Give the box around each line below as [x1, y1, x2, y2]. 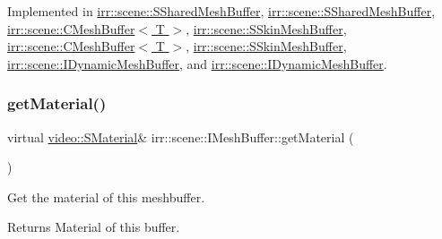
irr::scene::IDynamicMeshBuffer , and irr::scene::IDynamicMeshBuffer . [7, 54, 387, 73]
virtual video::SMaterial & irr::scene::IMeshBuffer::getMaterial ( [7, 127, 354, 146]
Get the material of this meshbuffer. [7, 187, 205, 206]
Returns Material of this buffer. [7, 218, 180, 236]
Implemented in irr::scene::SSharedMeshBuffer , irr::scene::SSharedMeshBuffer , [7, 2, 436, 20]
